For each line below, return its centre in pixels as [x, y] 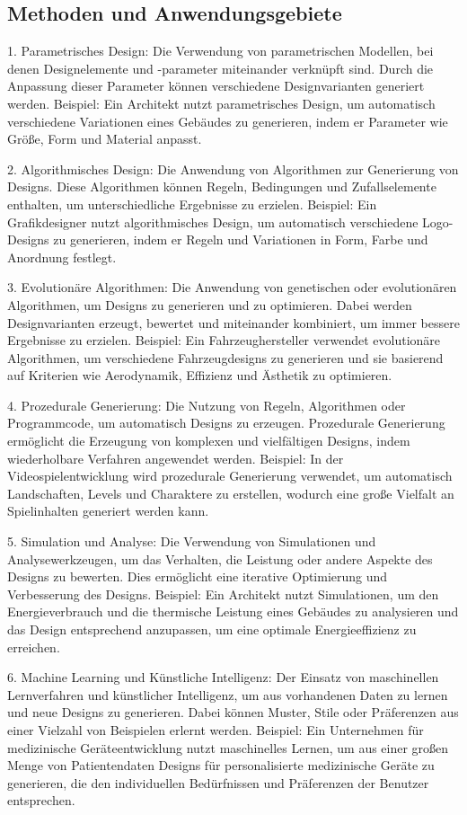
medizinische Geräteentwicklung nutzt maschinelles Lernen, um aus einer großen [228, 747]
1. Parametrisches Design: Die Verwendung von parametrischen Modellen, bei [220, 51]
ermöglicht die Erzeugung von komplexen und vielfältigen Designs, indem [209, 441]
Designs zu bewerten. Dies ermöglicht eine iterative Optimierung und [198, 576]
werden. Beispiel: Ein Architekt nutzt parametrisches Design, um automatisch [221, 103]
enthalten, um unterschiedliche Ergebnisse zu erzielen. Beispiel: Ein [192, 204]
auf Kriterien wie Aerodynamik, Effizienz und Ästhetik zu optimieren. [200, 375]
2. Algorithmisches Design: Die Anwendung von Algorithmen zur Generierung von [233, 168]
